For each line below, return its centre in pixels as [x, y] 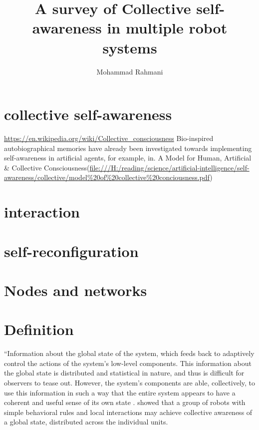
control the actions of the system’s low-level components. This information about [128, 363]
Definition [39, 329]
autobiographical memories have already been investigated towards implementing [128, 148]
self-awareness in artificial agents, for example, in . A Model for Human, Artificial [128, 158]
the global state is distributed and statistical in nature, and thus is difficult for [124, 373]
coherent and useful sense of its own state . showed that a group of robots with [125, 402]
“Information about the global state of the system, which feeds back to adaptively [129, 353]
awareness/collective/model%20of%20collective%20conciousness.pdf [107, 177]
